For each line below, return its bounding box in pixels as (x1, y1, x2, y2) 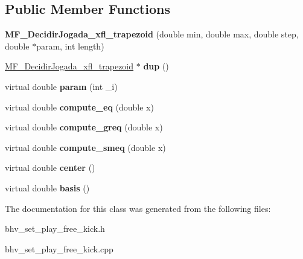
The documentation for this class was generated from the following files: (5, 202, 271, 214)
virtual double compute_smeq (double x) (5, 141, 166, 153)
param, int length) (36, 39, 104, 52)
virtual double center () (5, 161, 95, 174)
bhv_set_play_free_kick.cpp (5, 242, 113, 255)
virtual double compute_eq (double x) (5, 100, 154, 113)
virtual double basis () (5, 181, 90, 194)
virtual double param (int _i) (5, 80, 118, 92)
